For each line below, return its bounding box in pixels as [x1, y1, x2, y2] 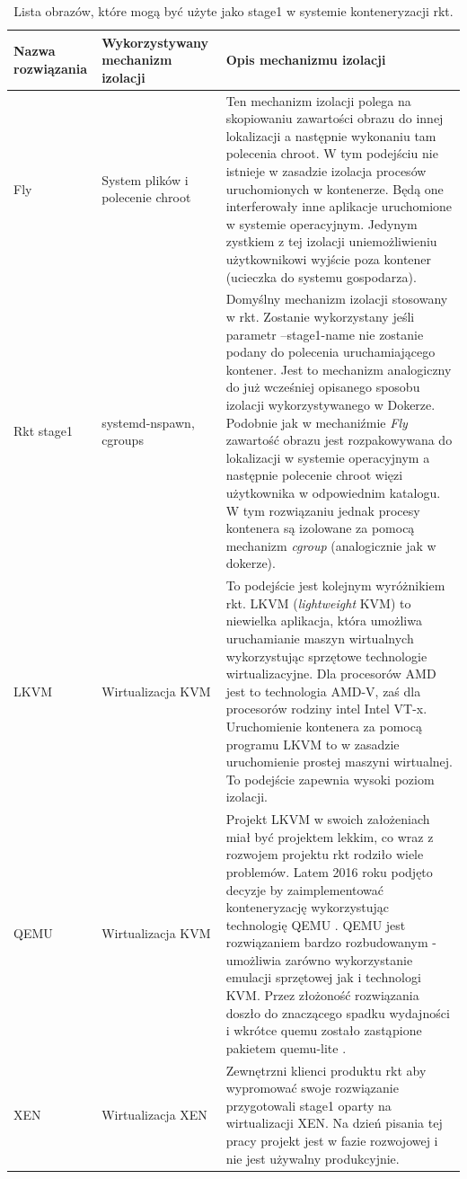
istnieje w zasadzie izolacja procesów [225, 162, 427, 180]
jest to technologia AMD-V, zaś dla [225, 681, 421, 700]
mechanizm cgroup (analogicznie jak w [225, 536, 436, 554]
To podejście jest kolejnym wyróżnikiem [225, 576, 445, 595]
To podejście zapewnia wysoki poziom [225, 769, 435, 788]
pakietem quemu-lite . [225, 1038, 347, 1057]
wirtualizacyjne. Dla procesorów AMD [225, 664, 436, 683]
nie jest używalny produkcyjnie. [225, 1148, 400, 1167]
